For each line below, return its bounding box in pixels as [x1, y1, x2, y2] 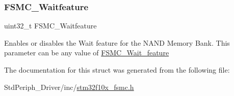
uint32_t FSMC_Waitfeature [4, 20, 97, 31]
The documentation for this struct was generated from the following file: [4, 65, 230, 75]
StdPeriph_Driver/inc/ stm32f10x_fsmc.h [4, 81, 134, 92]
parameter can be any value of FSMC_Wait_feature [4, 47, 169, 58]
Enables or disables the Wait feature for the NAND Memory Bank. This [4, 37, 230, 48]
